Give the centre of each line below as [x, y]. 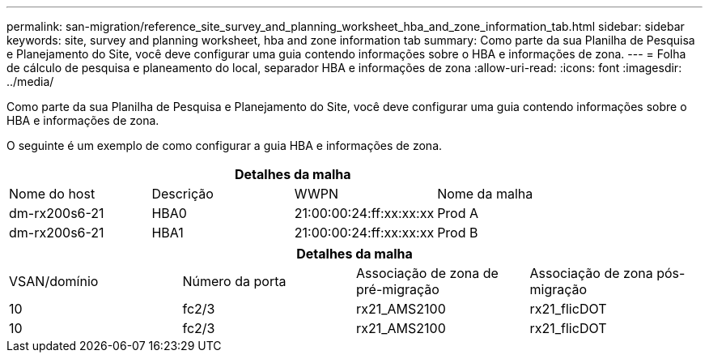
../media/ [30, 81]
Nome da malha [485, 194]
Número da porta [234, 281]
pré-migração [398, 289]
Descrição [183, 194]
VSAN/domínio [54, 281]
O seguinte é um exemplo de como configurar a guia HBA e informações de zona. [225, 145]
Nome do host [52, 194]
